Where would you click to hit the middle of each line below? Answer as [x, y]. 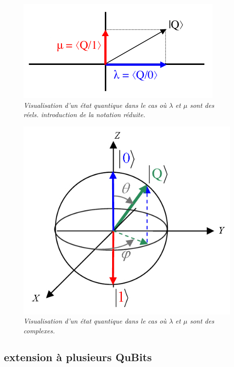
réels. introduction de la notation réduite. [84, 114]
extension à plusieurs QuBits [78, 357]
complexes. [39, 330]
